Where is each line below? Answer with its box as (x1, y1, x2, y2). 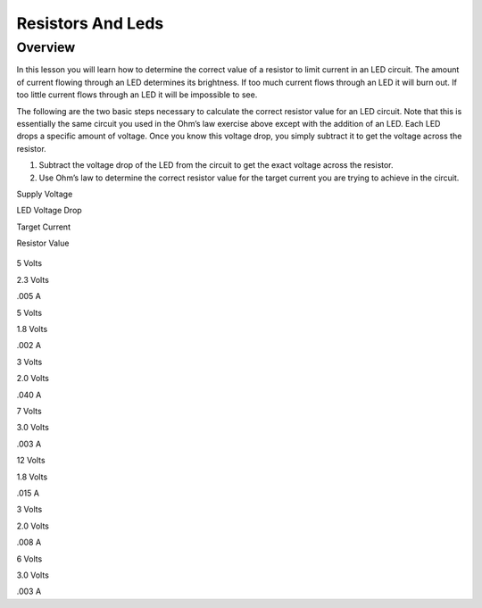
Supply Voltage (16, 188, 73, 199)
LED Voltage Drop (16, 205, 82, 216)
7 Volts (16, 405, 42, 416)
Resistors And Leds (16, 13, 164, 33)
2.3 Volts (16, 274, 49, 285)
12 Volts (16, 455, 46, 466)
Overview (16, 39, 76, 55)
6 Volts (16, 554, 43, 564)
